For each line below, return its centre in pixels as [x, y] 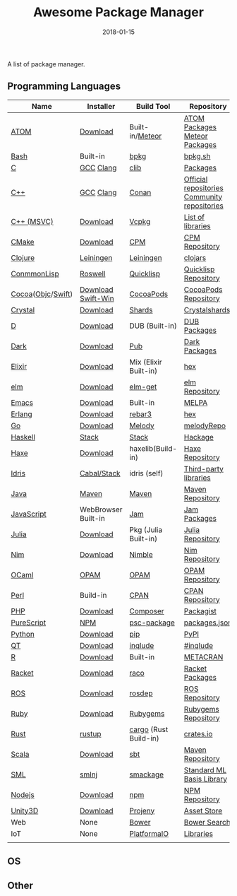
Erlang [22, 414]
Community [203, 196]
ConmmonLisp [35, 273]
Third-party [203, 468]
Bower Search [207, 822]
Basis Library [206, 779]
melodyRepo [205, 425]
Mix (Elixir [146, 362]
